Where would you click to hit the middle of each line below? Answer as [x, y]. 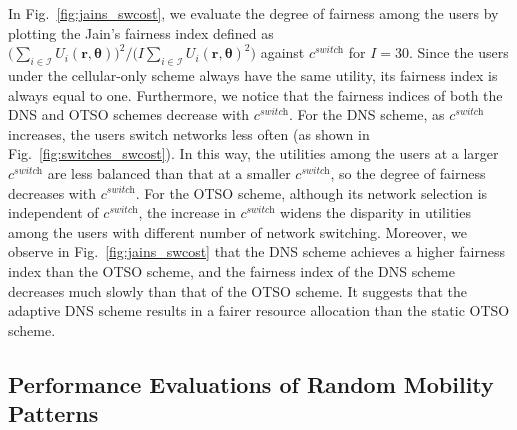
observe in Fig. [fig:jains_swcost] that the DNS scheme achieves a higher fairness [256, 251]
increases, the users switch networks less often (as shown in [189, 133]
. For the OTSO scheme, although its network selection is [311, 192]
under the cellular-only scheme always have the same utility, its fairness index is [253, 74]
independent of [53, 212]
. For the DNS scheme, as [366, 114]
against [282, 52]
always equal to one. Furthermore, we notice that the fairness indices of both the [255, 94]
